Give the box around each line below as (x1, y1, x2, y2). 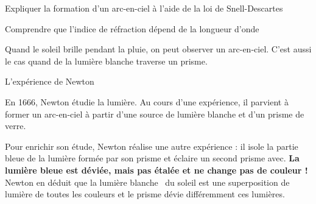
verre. (5, 119, 26, 132)
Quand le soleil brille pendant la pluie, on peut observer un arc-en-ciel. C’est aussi (5, 43, 312, 55)
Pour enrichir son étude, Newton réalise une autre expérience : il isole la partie (5, 139, 298, 152)
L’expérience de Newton (5, 75, 94, 88)
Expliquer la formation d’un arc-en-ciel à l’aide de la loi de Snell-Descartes (5, 2, 283, 14)
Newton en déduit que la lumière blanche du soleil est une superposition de (5, 175, 290, 188)
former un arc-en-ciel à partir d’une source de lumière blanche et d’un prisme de (5, 107, 304, 120)
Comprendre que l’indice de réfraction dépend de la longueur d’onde (5, 22, 259, 35)
